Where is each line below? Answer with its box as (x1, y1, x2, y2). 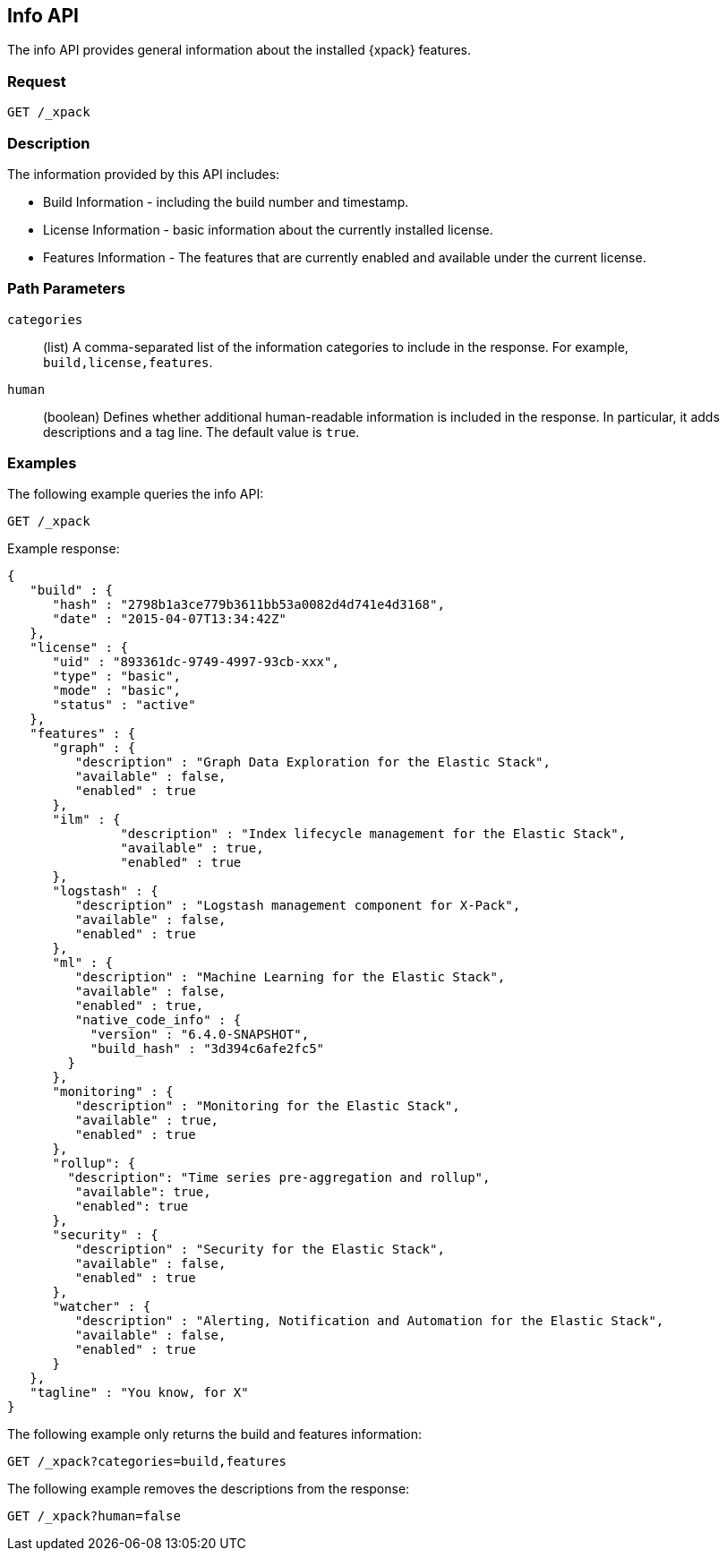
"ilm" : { (52, 812, 121, 827)
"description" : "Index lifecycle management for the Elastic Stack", (120, 826, 627, 842)
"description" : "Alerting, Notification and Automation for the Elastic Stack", (74, 1314, 664, 1329)
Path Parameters (7, 279, 125, 298)
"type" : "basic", (52, 669, 181, 684)
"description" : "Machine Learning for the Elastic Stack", (74, 970, 506, 985)
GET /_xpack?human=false (7, 1509, 181, 1524)
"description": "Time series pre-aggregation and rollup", (67, 1170, 491, 1186)
